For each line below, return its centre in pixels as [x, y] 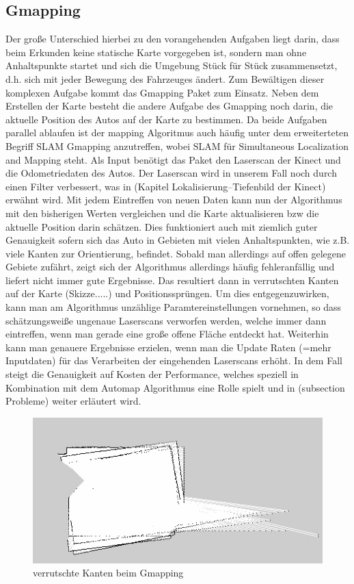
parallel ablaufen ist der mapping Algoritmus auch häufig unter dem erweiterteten [177, 132]
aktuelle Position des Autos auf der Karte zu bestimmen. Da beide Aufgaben [166, 119]
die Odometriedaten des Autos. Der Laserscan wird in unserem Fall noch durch [171, 173]
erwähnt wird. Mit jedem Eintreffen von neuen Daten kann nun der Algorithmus [174, 200]
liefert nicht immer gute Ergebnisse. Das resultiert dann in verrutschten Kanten [172, 280]
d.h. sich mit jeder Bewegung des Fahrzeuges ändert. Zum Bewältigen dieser [165, 78]
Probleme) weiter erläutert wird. [73, 401]
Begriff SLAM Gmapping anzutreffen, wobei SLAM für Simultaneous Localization [177, 145]
